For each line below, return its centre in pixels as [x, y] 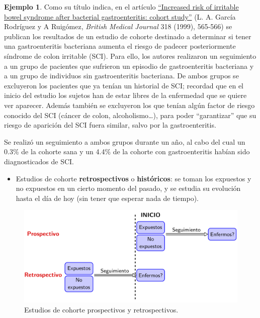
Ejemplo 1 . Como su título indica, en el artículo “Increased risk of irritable [121, 7]
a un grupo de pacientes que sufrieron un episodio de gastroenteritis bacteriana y [129, 66]
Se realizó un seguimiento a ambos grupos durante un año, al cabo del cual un [125, 141]
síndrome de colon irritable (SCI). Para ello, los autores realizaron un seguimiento [130, 56]
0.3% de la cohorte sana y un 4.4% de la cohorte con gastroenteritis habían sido [127, 151]
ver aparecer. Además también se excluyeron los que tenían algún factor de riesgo [129, 105]
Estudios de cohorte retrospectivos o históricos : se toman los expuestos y [134, 178]
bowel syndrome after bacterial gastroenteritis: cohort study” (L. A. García [120, 16]
